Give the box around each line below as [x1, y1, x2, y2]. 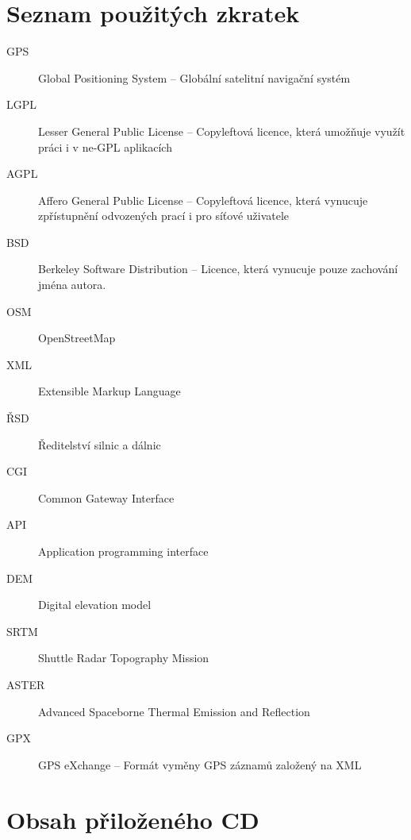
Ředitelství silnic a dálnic [38, 436, 161, 453]
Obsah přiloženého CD [6, 803, 259, 835]
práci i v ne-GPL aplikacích [38, 138, 172, 155]
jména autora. [38, 276, 106, 293]
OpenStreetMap [38, 329, 116, 346]
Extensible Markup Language [38, 383, 181, 399]
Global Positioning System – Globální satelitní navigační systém [38, 69, 351, 86]
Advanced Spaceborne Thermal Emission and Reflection [38, 703, 310, 719]
